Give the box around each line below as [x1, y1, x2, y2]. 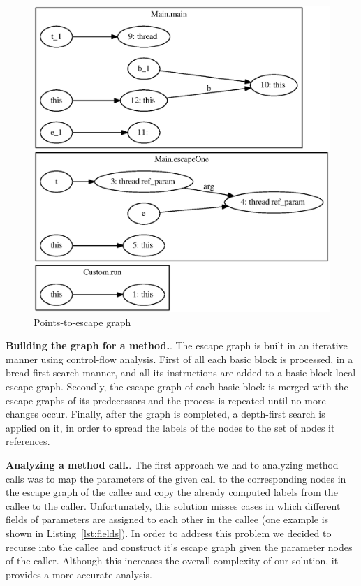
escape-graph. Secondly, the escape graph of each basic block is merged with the [6, 379, 348, 393]
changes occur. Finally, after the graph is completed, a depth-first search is [6, 406, 325, 421]
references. [6, 434, 50, 448]
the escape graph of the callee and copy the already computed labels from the [6, 485, 338, 499]
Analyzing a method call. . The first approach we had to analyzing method [6, 457, 339, 471]
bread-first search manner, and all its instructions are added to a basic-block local [6, 365, 356, 380]
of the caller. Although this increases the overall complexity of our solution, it [6, 553, 339, 568]
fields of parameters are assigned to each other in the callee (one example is [6, 512, 329, 527]
